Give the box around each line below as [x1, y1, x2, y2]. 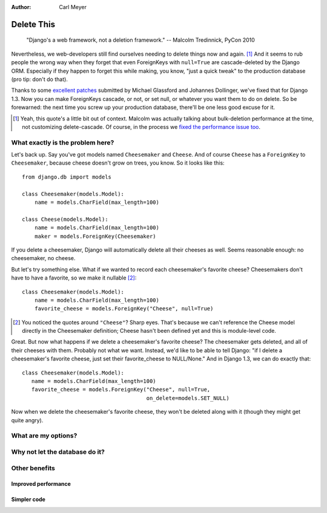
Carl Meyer [59, 4, 87, 10]
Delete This [11, 19, 56, 30]
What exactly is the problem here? [11, 138, 114, 146]
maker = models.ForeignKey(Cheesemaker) [34, 233, 157, 240]
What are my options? [11, 431, 78, 440]
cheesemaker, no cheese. [11, 255, 76, 262]
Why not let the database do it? [11, 448, 105, 456]
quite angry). [11, 416, 44, 423]
